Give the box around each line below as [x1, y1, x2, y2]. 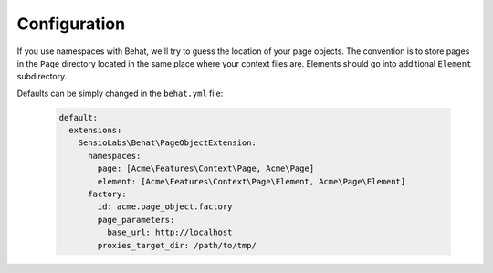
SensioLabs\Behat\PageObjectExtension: [78, 138, 257, 148]
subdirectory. [16, 71, 68, 82]
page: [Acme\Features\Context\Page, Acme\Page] [97, 163, 315, 173]
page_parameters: [97, 215, 175, 225]
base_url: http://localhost [106, 227, 233, 237]
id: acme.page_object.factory [97, 202, 233, 212]
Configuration [16, 14, 126, 34]
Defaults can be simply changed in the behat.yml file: [16, 88, 224, 99]
